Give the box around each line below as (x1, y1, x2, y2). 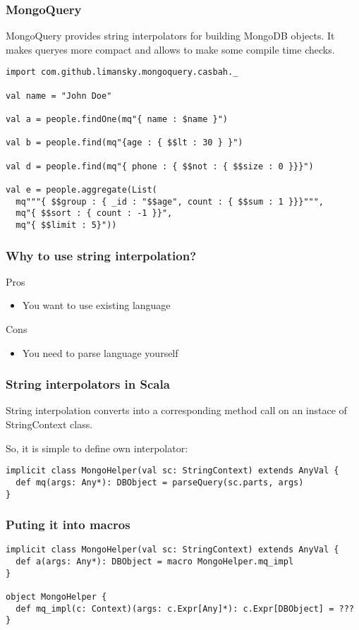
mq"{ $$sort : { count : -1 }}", (16, 208, 173, 219)
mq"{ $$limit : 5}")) (16, 219, 117, 230)
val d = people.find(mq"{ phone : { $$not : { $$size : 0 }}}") (6, 161, 314, 171)
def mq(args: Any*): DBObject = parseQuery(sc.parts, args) (16, 477, 304, 487)
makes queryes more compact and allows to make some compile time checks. (6, 42, 335, 56)
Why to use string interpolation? (6, 246, 197, 264)
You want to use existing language (22, 298, 171, 313)
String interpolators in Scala (6, 375, 170, 393)
